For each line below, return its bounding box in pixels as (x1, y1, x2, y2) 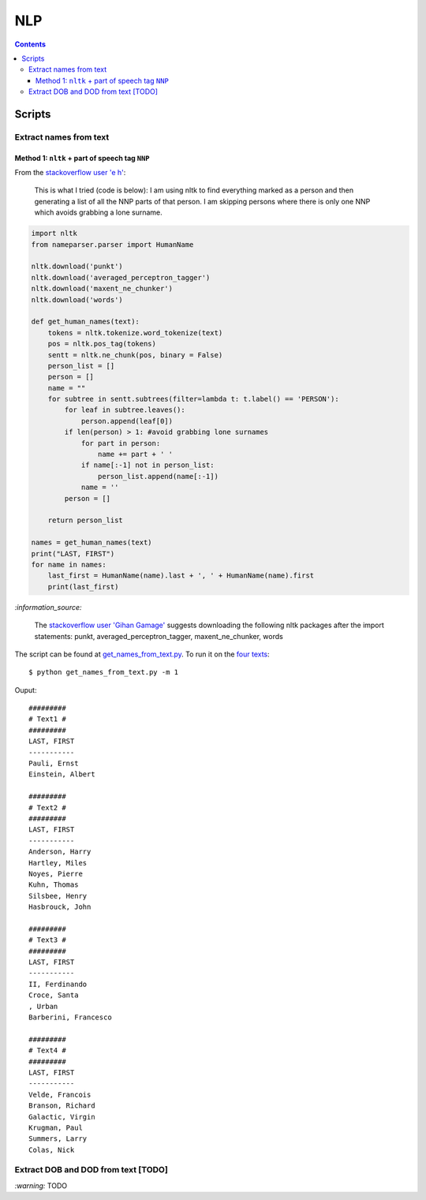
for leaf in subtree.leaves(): (64, 406, 185, 414)
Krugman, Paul (28, 1123, 83, 1132)
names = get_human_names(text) (31, 538, 153, 548)
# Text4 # (28, 1046, 66, 1055)
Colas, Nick (28, 1145, 75, 1154)
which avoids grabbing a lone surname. (34, 207, 163, 217)
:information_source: (14, 602, 82, 611)
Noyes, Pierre (28, 869, 83, 878)
